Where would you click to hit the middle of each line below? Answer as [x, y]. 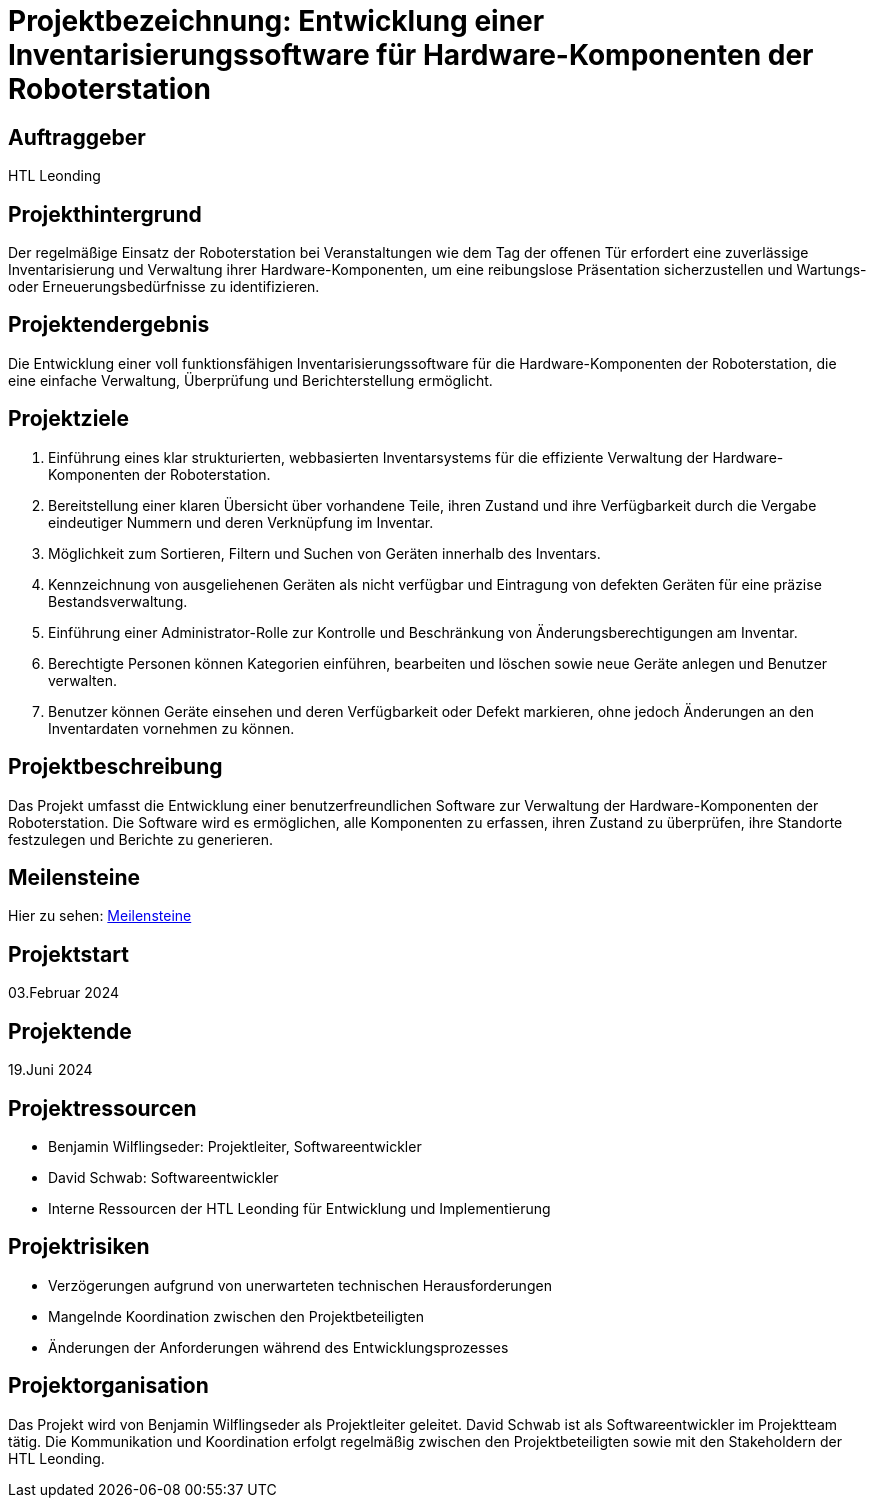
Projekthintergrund [105, 214]
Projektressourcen [102, 1108]
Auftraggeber [77, 137]
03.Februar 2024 [63, 993]
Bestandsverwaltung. [118, 601]
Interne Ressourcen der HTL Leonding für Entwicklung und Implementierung [299, 1208]
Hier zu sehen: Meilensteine [100, 916]
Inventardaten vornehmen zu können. [171, 728]
